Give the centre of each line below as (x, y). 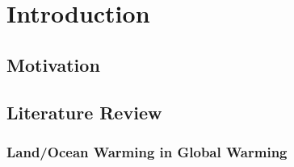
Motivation (53, 64)
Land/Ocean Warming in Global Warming (147, 151)
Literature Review (84, 112)
